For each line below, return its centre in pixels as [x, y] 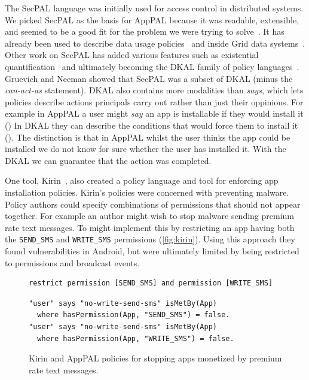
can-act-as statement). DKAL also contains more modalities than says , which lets [154, 90]
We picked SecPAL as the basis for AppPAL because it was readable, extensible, [152, 19]
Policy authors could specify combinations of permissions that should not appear [153, 204]
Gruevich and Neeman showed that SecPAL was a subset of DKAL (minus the [149, 78]
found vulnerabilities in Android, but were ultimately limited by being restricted [152, 250]
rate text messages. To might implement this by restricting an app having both [150, 227]
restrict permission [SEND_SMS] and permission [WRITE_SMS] [151, 283]
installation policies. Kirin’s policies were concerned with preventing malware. [147, 192]
